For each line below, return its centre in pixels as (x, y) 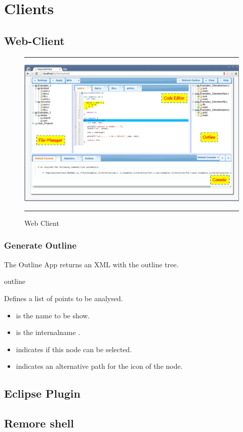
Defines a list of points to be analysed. (64, 298)
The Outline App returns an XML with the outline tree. (91, 264)
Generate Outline (40, 245)
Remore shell (39, 423)
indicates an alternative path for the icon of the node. (99, 366)
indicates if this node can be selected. (74, 349)
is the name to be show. (53, 315)
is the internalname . (48, 332)
